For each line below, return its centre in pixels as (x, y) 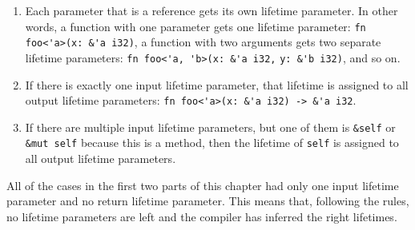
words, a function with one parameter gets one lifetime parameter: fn (195, 26)
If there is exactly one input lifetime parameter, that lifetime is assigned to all (217, 84)
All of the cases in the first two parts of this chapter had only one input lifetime (203, 185)
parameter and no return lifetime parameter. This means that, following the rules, (208, 201)
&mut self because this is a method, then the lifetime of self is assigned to (212, 143)
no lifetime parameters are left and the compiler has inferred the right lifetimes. (202, 216)
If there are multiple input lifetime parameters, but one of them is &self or (210, 127)
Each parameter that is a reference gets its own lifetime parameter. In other (212, 10)
